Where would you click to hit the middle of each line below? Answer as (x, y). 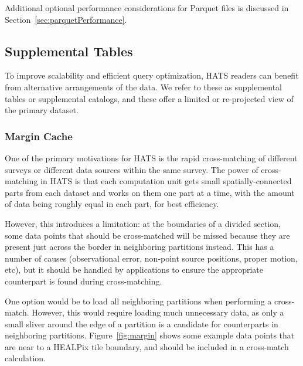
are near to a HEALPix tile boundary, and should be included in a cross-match (147, 346)
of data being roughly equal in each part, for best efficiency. (112, 204)
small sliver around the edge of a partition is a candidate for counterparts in (142, 323)
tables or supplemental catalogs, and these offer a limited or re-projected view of (149, 98)
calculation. (25, 358)
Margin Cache (39, 136)
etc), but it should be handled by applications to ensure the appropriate (134, 270)
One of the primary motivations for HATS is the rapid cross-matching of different (151, 157)
